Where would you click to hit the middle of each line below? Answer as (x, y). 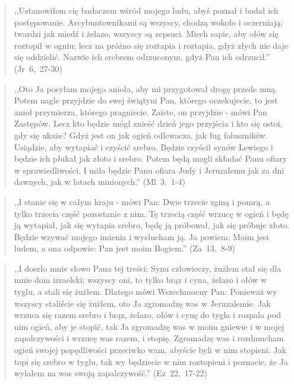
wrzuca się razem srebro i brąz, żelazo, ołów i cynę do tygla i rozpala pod (147, 315)
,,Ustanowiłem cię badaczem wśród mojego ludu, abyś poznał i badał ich (146, 10)
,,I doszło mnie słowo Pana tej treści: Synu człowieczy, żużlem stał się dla (148, 268)
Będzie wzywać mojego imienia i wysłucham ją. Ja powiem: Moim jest (142, 236)
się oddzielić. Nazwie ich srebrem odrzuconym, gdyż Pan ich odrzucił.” (142, 57)
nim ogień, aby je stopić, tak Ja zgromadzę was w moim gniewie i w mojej (149, 326)
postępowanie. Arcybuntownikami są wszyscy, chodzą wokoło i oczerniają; (148, 22)
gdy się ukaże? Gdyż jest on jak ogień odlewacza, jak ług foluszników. (141, 135)
